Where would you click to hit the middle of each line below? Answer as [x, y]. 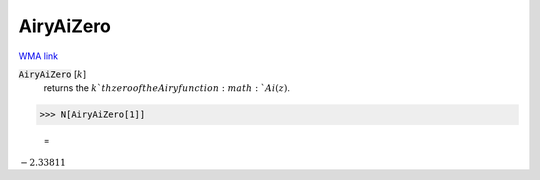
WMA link [38, 56]
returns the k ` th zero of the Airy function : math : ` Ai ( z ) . [166, 88]
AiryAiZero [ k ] [52, 74]
